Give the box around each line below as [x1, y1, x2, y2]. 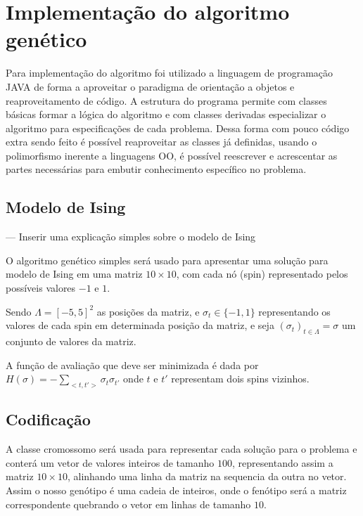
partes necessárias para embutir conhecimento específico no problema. [6, 162, 307, 176]
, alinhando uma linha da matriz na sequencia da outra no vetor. [67, 469, 347, 484]
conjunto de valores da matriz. [6, 334, 136, 349]
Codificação [6, 408, 91, 430]
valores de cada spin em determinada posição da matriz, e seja [6, 318, 274, 333]
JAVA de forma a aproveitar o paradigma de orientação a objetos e [6, 79, 295, 93]
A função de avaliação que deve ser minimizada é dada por [6, 357, 259, 372]
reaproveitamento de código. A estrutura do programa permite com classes [6, 93, 327, 108]
